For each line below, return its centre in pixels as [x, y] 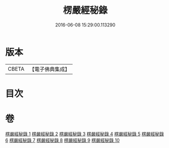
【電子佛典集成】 [49, 69]
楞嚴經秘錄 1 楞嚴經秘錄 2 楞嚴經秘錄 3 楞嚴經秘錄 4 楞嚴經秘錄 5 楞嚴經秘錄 [84, 134]
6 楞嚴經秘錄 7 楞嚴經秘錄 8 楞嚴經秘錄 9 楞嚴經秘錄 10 [63, 140]
